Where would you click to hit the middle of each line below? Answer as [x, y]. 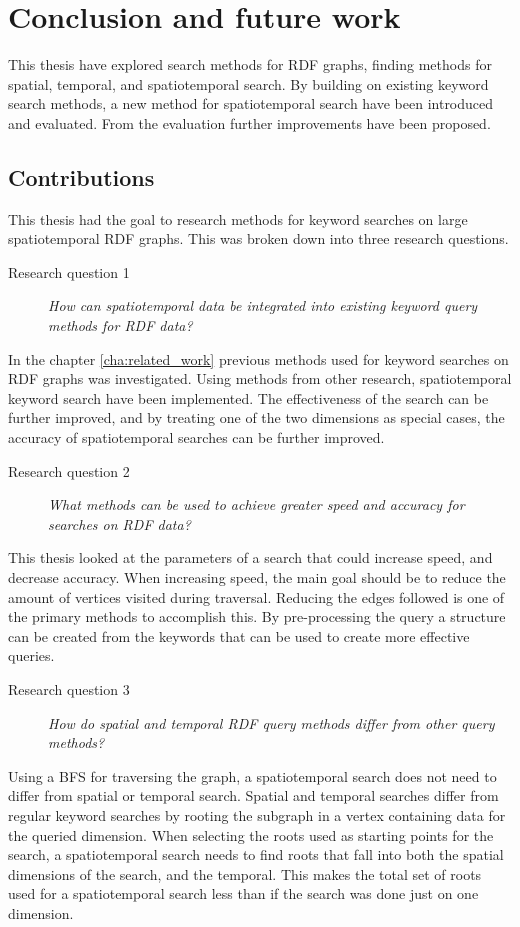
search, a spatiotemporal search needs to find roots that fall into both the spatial [256, 854]
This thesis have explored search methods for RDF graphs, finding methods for [250, 64]
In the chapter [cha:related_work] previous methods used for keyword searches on [258, 358]
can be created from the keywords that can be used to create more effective [239, 635]
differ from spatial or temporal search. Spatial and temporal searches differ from [253, 795]
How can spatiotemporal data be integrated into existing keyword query [263, 305]
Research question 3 [69, 688]
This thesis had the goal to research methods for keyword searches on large [238, 218]
